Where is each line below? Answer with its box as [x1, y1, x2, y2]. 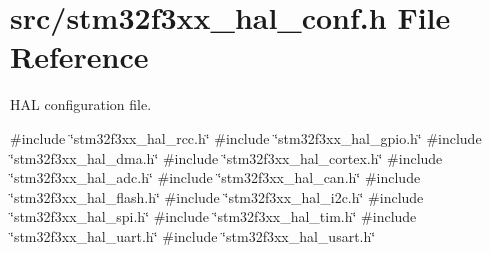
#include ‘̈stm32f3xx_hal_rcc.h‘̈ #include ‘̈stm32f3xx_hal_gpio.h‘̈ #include [10, 127, 482, 148]
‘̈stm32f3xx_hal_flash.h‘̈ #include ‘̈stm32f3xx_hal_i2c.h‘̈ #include [10, 186, 424, 207]
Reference [10, 36, 149, 77]
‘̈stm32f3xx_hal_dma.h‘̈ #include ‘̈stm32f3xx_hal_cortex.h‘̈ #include [10, 147, 443, 168]
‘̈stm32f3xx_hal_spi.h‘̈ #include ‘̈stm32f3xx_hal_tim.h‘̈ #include [10, 206, 417, 227]
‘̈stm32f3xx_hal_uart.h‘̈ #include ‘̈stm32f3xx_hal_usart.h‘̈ [10, 225, 376, 246]
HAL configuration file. [10, 94, 152, 115]
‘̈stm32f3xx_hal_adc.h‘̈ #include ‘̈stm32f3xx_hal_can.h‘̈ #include [10, 167, 421, 188]
